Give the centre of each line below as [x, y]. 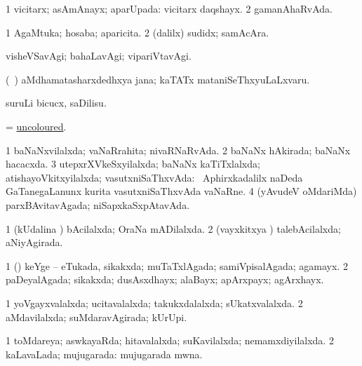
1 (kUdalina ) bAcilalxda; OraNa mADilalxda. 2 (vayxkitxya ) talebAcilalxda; [173, 228]
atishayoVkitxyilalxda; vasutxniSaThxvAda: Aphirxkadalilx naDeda [154, 177]
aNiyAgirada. [34, 242]
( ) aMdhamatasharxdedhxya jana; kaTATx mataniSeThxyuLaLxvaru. [158, 79]
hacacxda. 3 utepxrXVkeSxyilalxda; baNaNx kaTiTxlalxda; [133, 164]
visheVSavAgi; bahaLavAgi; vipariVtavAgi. [99, 56]
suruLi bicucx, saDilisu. [56, 103]
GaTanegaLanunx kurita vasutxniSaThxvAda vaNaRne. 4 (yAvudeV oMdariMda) [181, 191]
